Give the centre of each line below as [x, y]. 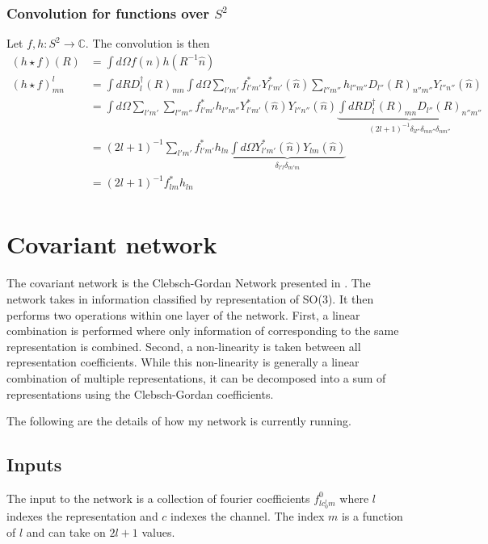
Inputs [34, 464]
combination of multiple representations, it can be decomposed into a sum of [196, 377]
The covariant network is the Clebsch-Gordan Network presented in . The [189, 283]
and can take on [66, 531]
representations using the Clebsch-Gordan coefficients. [140, 393]
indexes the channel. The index [248, 516]
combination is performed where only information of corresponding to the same [203, 331]
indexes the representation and [82, 516]
